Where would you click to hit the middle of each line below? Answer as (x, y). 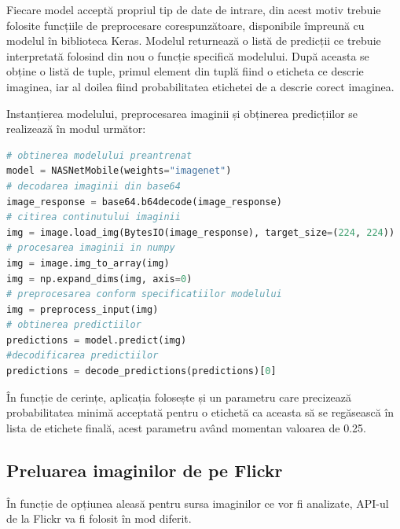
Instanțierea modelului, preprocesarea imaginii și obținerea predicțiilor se (182, 113)
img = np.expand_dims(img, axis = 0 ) (99, 279)
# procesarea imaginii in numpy (91, 248)
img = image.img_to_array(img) (88, 263)
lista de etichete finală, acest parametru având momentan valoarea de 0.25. (186, 427)
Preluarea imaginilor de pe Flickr (145, 470)
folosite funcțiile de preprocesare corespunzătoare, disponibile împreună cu (185, 25)
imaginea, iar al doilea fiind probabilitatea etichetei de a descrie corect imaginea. (200, 86)
